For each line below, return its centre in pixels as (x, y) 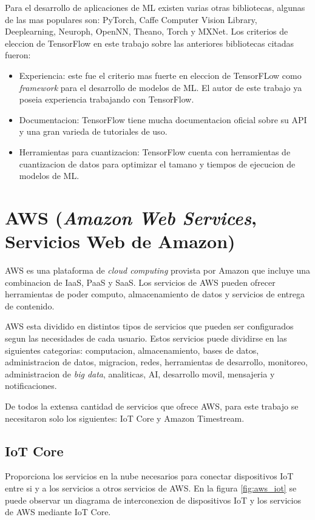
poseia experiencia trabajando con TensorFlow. (107, 99)
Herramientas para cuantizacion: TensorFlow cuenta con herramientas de (155, 151)
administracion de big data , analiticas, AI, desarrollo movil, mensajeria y (140, 373)
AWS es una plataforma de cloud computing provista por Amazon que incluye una (158, 270)
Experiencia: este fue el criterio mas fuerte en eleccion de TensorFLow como (160, 75)
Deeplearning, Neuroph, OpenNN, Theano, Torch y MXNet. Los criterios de (147, 31)
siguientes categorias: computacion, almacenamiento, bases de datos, (132, 350)
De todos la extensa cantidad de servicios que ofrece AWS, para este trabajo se (152, 406)
